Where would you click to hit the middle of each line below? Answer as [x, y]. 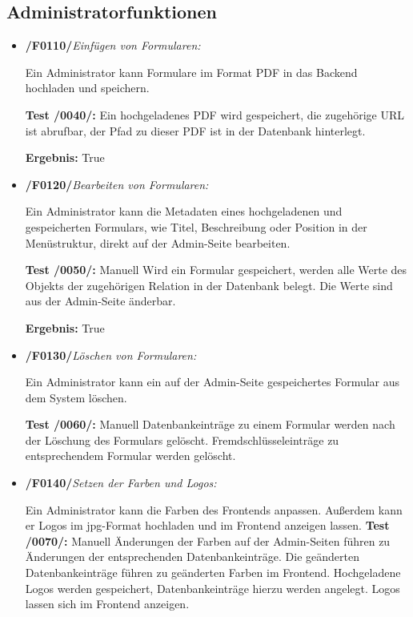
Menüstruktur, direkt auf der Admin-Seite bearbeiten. [158, 242]
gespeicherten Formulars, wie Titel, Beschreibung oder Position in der [196, 226]
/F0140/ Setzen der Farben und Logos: [121, 483]
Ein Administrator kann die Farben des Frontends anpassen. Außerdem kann [214, 509]
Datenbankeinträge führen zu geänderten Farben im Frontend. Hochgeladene [213, 573]
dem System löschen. [76, 397]
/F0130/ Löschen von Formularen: [111, 355]
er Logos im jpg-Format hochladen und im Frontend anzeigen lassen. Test [207, 525]
